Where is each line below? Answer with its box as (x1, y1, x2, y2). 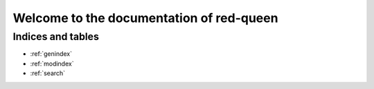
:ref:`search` (30, 69, 66, 77)
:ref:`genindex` (30, 50, 73, 58)
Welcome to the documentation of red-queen (12, 10, 278, 26)
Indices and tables (12, 30, 100, 43)
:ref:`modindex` (30, 59, 74, 68)
